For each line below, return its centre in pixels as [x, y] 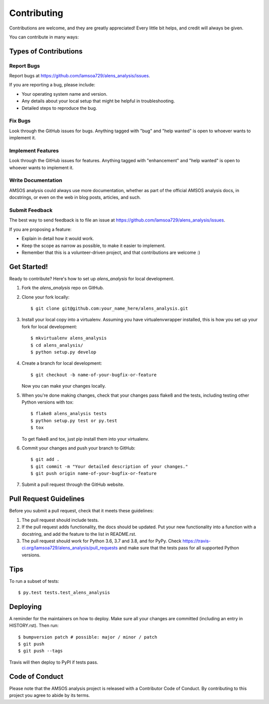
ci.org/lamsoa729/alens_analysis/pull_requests [70, 548]
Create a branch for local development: [62, 363]
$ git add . [45, 460]
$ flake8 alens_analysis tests [69, 414]
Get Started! [29, 267]
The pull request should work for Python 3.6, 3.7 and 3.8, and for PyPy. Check [102, 541]
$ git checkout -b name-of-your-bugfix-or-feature [94, 375]
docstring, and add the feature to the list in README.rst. [79, 534]
